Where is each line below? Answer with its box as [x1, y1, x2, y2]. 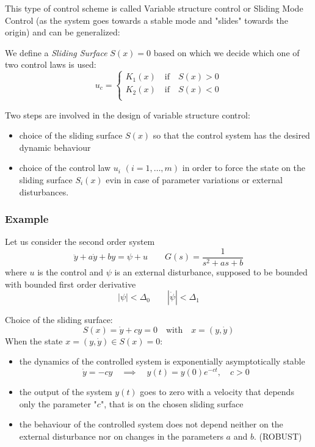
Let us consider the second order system [5, 235, 155, 248]
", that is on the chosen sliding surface [100, 397, 244, 410]
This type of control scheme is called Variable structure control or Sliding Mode [5, 2, 303, 14]
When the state [5, 334, 63, 347]
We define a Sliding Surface [5, 46, 107, 59]
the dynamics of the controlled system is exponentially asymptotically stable [19, 355, 305, 368]
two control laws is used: [5, 58, 96, 71]
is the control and [37, 266, 104, 278]
